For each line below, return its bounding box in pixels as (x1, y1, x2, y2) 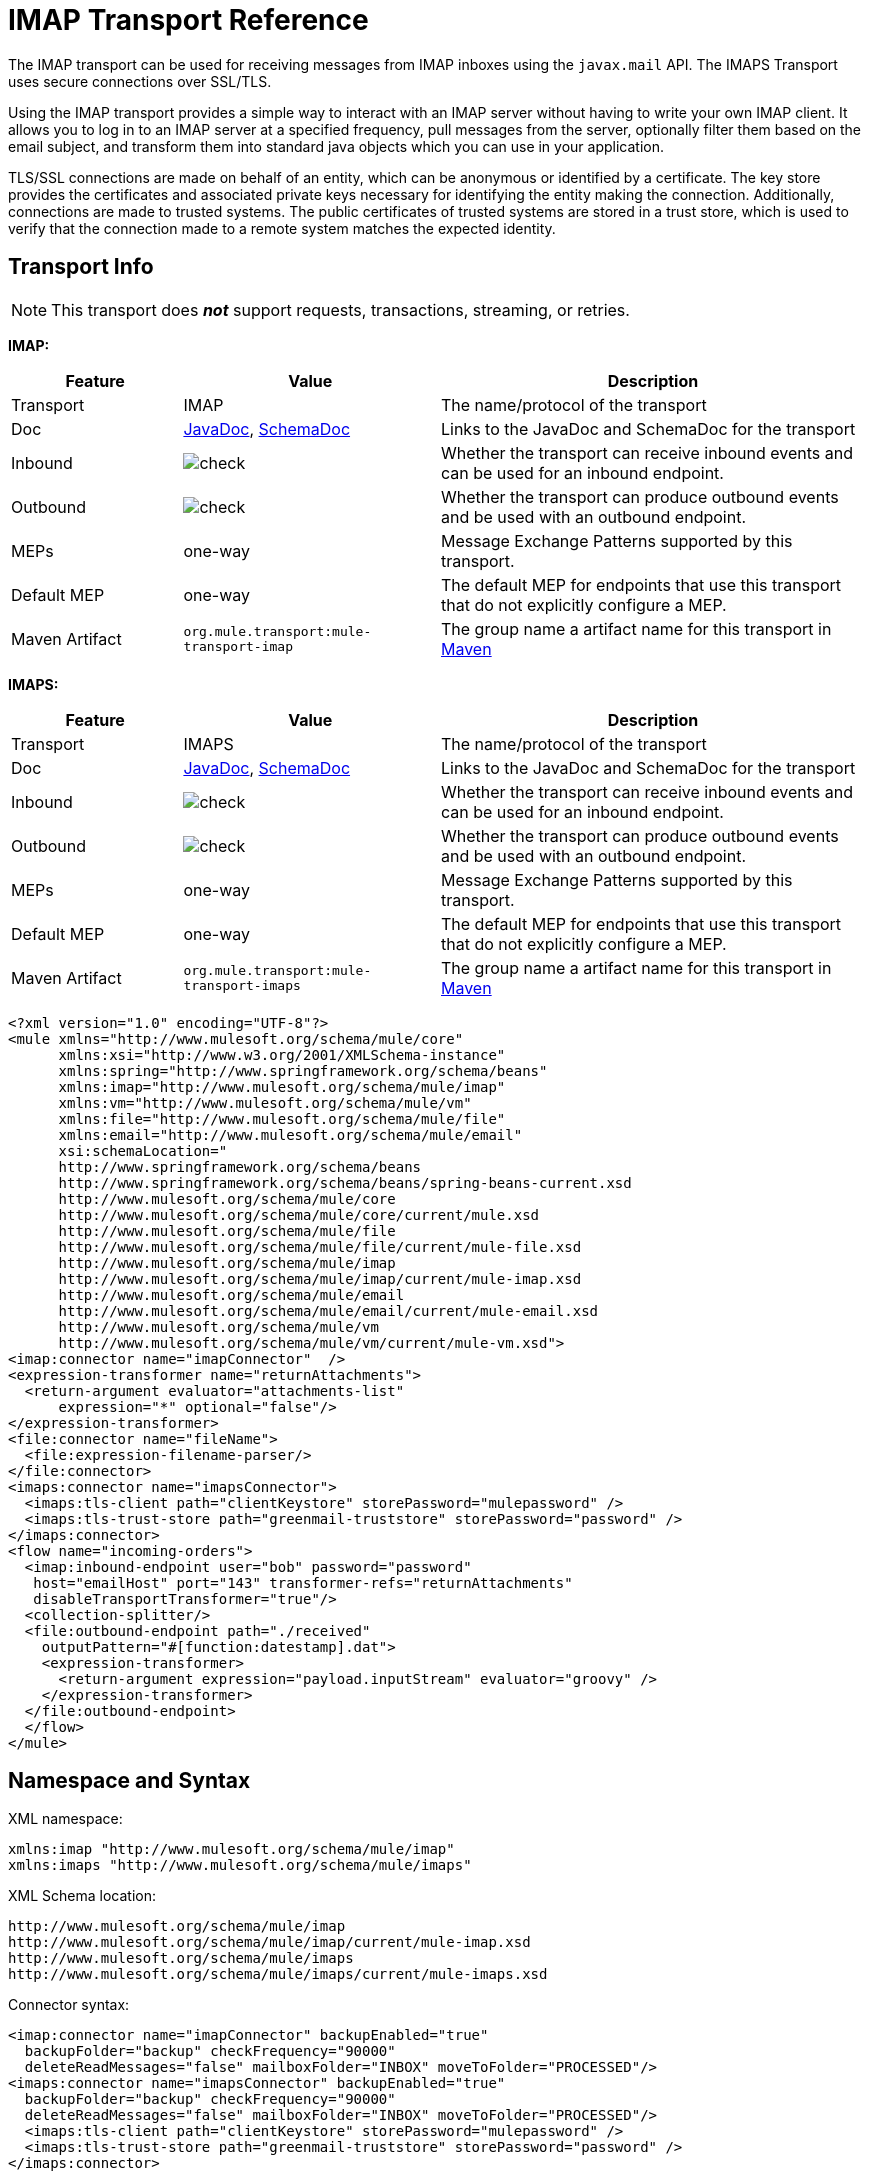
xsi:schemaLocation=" (58, 1142, 228, 1159)
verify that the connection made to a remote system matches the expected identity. (8, 219, 556, 237)
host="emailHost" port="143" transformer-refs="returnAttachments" (33, 1574, 573, 1591)
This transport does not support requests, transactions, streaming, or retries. (51, 299, 630, 320)
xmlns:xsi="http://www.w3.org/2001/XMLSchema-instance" (58, 1046, 506, 1063)
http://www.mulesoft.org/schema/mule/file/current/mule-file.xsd (58, 1238, 582, 1255)
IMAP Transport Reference (8, 3, 369, 37)
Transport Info (8, 254, 154, 280)
